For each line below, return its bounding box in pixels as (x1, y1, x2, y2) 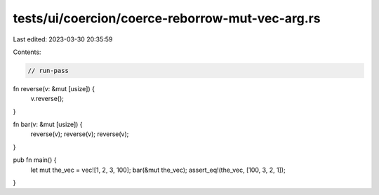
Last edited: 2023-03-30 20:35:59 (13, 35, 113, 43)
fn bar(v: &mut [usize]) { (13, 120, 84, 129)
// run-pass (27, 67, 69, 74)
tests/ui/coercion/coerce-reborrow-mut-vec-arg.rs (13, 11, 321, 26)
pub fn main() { (13, 156, 57, 164)
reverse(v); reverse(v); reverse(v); (30, 130, 129, 138)
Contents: (13, 48, 41, 56)
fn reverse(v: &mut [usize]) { (13, 84, 95, 93)
